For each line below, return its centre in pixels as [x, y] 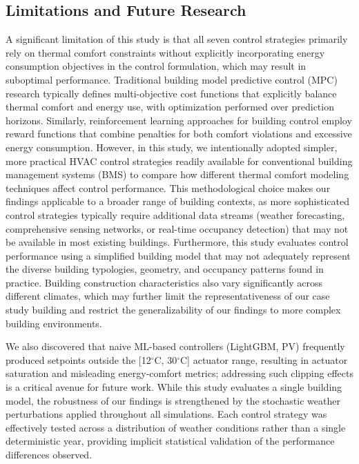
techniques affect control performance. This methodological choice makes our [168, 187]
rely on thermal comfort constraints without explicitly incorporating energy [165, 52]
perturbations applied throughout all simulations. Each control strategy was [166, 414]
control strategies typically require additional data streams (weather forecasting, [175, 214]
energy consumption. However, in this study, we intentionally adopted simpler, [172, 147]
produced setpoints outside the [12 [78, 359]
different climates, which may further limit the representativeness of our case [168, 296]
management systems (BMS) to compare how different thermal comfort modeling [177, 174]
